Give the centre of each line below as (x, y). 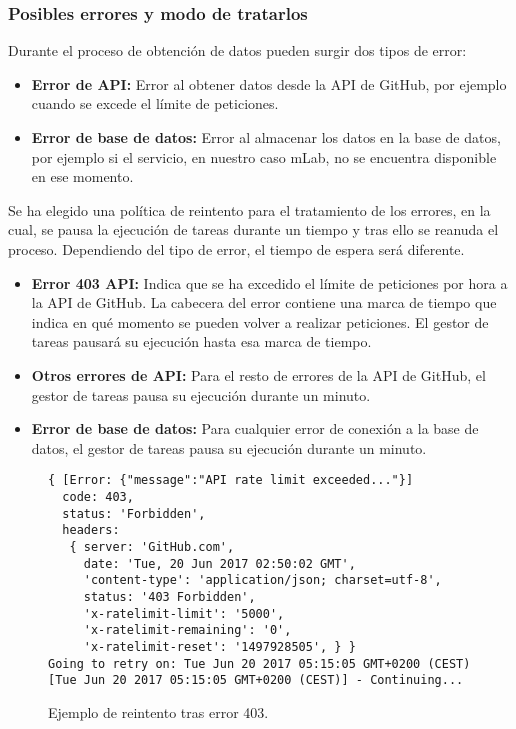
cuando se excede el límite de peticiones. (155, 103)
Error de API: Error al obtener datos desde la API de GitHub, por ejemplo (269, 83)
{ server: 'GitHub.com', (152, 546)
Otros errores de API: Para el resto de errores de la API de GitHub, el (258, 374)
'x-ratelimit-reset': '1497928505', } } (219, 646)
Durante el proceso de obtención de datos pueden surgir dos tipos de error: (237, 50)
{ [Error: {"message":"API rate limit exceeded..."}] (231, 480)
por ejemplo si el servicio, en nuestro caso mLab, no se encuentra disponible (264, 156)
